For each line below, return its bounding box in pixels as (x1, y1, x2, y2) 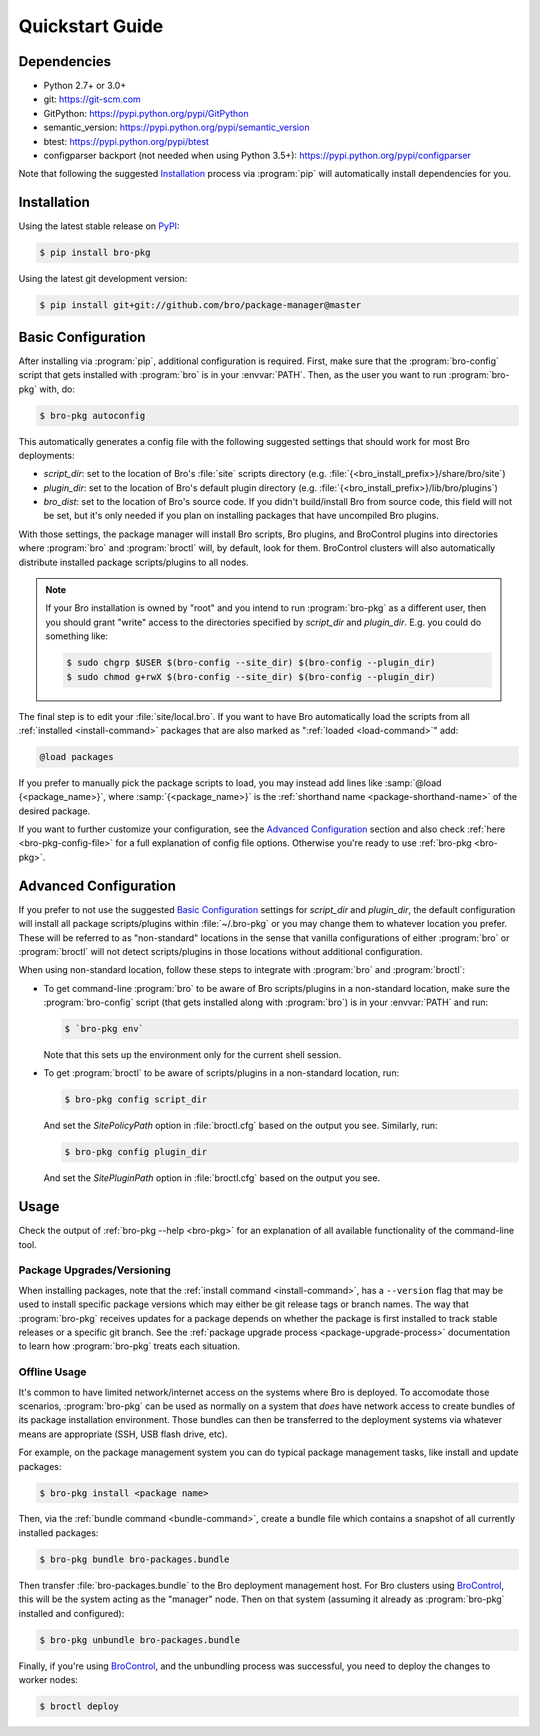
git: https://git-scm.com (43, 93, 142, 105)
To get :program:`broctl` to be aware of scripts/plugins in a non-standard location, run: (43, 1067, 400, 1079)
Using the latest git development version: (18, 273, 188, 285)
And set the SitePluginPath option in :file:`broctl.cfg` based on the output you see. (43, 1172, 380, 1184)
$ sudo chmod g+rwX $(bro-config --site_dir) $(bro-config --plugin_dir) (66, 671, 436, 682)
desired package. (18, 805, 91, 817)
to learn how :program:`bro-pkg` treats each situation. (18, 1340, 240, 1352)
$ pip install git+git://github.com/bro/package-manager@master (39, 300, 362, 311)
